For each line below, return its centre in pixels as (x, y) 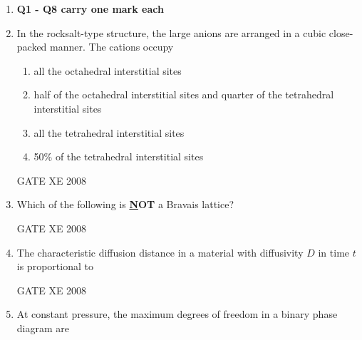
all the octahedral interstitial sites (108, 70)
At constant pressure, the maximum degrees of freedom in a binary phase (177, 314)
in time (334, 252)
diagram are (43, 328)
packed (32, 47)
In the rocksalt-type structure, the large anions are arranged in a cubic (171, 32)
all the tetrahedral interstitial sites (109, 132)
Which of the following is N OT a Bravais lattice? (125, 204)
